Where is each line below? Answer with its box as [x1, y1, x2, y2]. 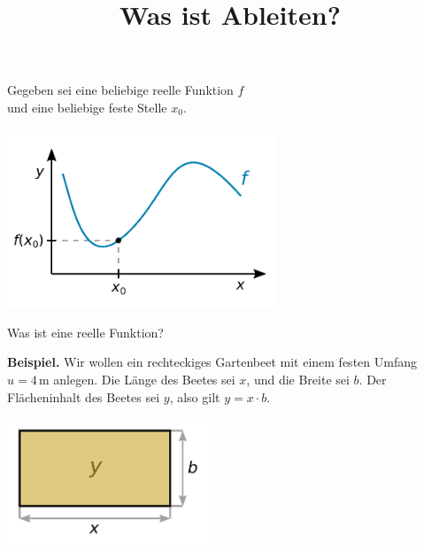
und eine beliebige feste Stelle [7, 97, 167, 116]
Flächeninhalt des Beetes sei [7, 387, 160, 406]
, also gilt [169, 387, 220, 406]
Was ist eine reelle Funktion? [7, 322, 164, 341]
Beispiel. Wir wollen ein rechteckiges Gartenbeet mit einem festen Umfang [7, 353, 417, 371]
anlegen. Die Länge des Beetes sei [53, 370, 235, 389]
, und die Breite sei [246, 370, 350, 389]
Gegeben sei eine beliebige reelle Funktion [7, 81, 234, 99]
